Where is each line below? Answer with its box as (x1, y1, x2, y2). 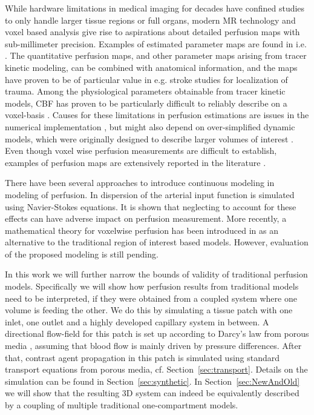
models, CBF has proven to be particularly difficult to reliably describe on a (5, 96, 287, 109)
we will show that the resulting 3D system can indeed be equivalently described (5, 387, 299, 399)
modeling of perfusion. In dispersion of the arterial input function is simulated (5, 188, 295, 201)
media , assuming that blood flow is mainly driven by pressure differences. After (5, 339, 302, 352)
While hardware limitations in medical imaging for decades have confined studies (5, 2, 305, 14)
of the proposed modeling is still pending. (5, 247, 159, 260)
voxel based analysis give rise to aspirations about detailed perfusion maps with (5, 25, 300, 38)
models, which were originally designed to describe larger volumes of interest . (5, 132, 293, 145)
